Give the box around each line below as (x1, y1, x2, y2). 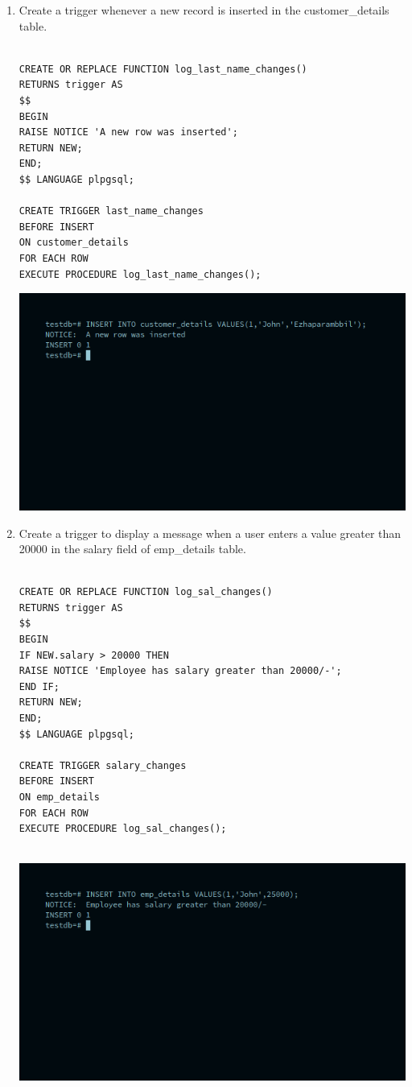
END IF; (19, 680, 60, 692)
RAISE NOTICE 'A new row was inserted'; (19, 126, 238, 138)
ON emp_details (19, 791, 101, 803)
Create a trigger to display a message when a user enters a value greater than (19, 524, 402, 541)
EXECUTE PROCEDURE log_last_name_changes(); (19, 268, 262, 280)
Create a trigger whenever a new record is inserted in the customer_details (19, 2, 389, 18)
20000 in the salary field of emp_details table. (19, 540, 246, 557)
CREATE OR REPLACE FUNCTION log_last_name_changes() (19, 63, 307, 75)
